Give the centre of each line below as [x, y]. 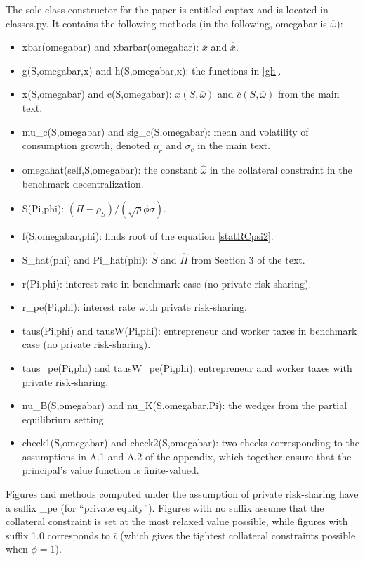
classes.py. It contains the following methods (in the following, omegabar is [166, 23]
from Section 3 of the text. [248, 259]
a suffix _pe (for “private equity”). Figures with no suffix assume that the [165, 507]
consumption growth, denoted [86, 145]
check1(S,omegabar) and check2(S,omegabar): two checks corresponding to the [191, 443]
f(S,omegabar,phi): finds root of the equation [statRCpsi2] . [148, 236]
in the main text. [234, 145]
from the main [308, 94]
